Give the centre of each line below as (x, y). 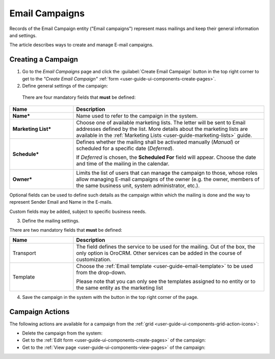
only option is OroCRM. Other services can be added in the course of (159, 253)
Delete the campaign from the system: (62, 333)
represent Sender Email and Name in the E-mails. (61, 202)
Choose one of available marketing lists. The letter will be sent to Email (161, 122)
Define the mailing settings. (51, 220)
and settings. (23, 35)
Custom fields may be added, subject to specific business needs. (78, 211)
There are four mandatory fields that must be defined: (79, 97)
